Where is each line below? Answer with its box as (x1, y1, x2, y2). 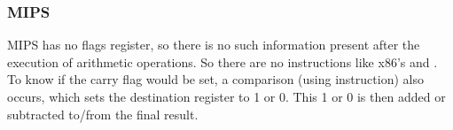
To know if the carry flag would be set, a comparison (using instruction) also (7, 70, 424, 88)
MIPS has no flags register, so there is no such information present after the (7, 35, 420, 54)
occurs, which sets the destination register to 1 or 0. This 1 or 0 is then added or (7, 88, 446, 105)
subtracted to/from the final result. (7, 104, 199, 123)
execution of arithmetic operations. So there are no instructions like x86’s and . (7, 52, 438, 71)
